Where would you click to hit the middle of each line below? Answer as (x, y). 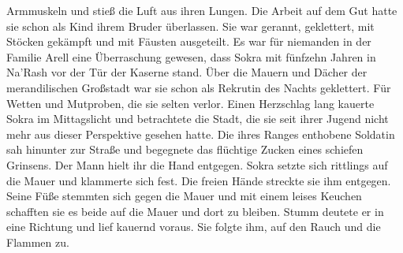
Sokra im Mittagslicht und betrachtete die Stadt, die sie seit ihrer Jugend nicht (198, 119)
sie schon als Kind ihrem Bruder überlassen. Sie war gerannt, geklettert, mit (190, 26)
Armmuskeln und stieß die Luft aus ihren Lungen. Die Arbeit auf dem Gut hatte (202, 10)
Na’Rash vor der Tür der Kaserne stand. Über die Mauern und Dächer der (187, 72)
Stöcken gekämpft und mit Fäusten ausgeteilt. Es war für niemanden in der (189, 41)
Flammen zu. (38, 242)
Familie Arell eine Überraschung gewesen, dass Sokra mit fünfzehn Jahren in (191, 56)
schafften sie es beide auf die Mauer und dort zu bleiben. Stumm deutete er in (195, 211)
